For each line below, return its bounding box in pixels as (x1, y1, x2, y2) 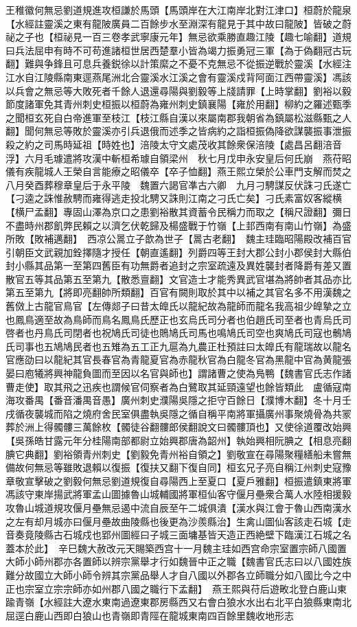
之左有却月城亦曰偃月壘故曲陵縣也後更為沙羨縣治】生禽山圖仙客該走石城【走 (5, 514, 352, 528)
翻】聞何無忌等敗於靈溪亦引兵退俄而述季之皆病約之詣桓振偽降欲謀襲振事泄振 (5, 124, 352, 138)
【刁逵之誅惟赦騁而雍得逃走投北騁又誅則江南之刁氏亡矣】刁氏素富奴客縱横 (5, 191, 342, 205)
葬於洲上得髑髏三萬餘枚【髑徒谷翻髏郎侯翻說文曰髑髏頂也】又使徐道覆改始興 (5, 420, 352, 434)
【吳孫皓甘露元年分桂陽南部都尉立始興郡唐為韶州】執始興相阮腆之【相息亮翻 (5, 433, 352, 447)
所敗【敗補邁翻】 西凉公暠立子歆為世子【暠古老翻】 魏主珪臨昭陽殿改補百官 (5, 231, 352, 246)
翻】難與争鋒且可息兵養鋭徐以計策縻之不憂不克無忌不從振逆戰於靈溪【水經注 (5, 56, 352, 71)
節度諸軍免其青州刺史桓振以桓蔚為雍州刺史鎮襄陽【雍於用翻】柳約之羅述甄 (5, 97, 342, 111)
